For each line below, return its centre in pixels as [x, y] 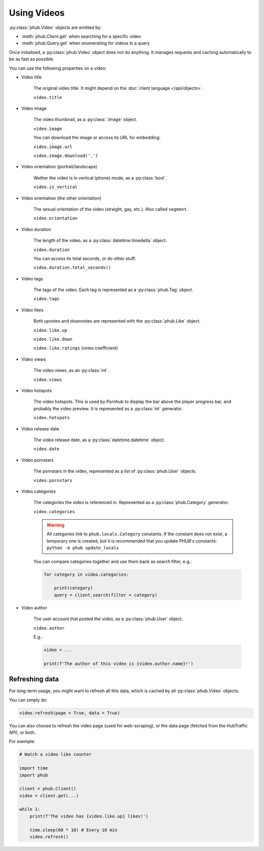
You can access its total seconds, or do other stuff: [85, 258]
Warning [55, 525]
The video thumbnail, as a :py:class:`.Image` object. [85, 120]
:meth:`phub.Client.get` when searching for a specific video [81, 36]
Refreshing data [34, 679]
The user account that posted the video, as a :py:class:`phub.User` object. [108, 619]
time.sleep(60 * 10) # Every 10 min [73, 830]
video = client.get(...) [49, 796]
